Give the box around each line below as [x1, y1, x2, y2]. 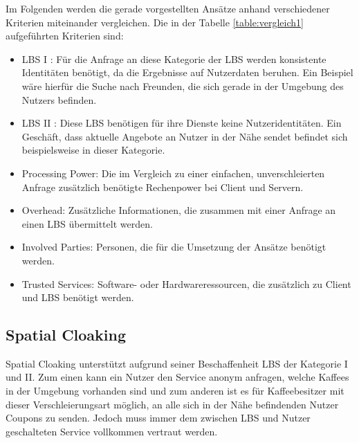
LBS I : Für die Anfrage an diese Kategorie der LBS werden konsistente [21, 51, 326, 66]
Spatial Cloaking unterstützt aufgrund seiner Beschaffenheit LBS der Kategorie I [6, 356, 348, 370]
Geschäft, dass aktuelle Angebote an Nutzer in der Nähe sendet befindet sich [21, 129, 348, 143]
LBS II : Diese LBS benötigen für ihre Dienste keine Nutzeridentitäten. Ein [21, 116, 342, 130]
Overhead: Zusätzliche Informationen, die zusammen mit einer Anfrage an [21, 203, 336, 217]
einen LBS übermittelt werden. [21, 216, 153, 230]
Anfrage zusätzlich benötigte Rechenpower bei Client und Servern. [21, 179, 304, 194]
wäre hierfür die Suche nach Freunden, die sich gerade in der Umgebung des [21, 78, 344, 93]
